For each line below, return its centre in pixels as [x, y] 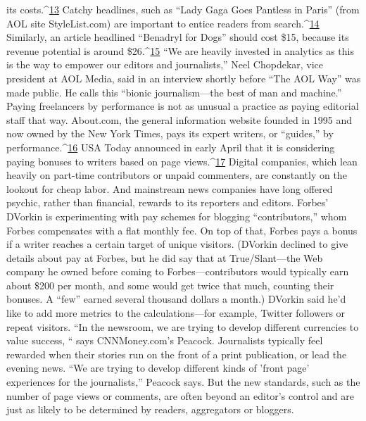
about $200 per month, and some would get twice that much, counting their [170, 285]
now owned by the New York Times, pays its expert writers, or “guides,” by [170, 133]
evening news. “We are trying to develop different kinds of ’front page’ [158, 368]
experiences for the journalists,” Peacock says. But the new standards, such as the [183, 382]
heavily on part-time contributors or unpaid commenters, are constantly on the [177, 175]
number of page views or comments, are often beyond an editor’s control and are [180, 395]
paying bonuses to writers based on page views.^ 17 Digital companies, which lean [182, 161]
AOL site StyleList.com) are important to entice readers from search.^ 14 [163, 23]
